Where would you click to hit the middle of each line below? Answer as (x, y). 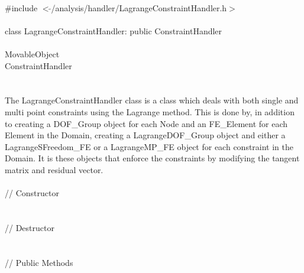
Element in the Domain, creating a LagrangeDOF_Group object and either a (145, 135)
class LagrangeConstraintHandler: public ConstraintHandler (114, 30)
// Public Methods (39, 262)
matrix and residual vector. (54, 169)
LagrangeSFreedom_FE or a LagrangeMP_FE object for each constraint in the (149, 146)
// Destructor (30, 227)
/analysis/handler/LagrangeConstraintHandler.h (139, 7)
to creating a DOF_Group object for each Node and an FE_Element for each (146, 123)
